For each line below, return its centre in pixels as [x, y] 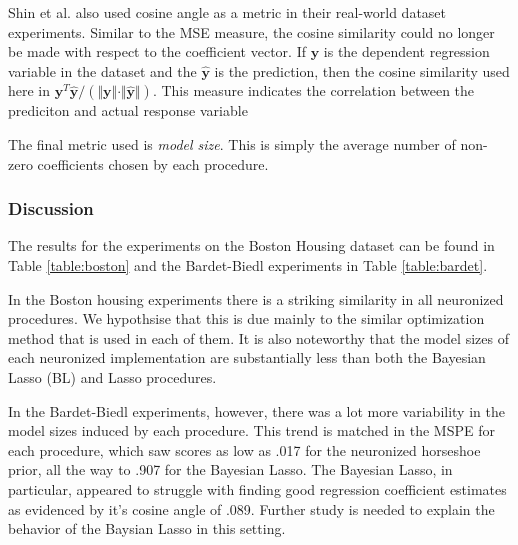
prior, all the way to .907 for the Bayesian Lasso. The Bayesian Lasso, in [230, 469]
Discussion [51, 208]
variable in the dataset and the [102, 70]
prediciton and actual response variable [128, 110]
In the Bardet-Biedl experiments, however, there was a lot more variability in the [256, 410]
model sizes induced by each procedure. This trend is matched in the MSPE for [251, 430]
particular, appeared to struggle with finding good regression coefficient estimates [257, 488]
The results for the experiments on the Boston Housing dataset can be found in [251, 245]
